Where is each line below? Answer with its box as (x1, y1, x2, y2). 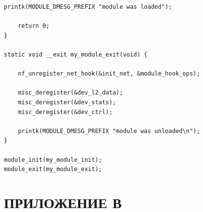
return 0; (18, 22, 50, 30)
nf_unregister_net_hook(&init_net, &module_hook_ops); (18, 70, 200, 77)
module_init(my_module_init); (4, 156, 102, 163)
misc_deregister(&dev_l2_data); (18, 89, 123, 96)
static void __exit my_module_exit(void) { (4, 51, 148, 58)
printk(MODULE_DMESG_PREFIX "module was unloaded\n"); (18, 127, 200, 135)
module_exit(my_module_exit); (4, 166, 102, 173)
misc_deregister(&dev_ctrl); (18, 108, 113, 116)
